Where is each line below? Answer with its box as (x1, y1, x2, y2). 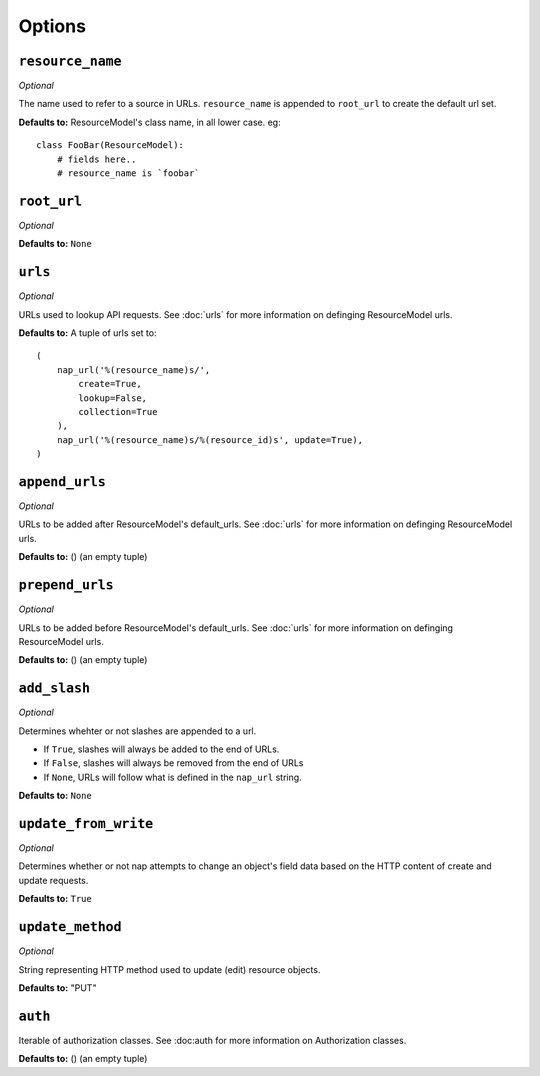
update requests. (18, 874, 89, 886)
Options (18, 15, 87, 37)
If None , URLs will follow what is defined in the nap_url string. (43, 771, 302, 783)
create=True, (78, 378, 142, 390)
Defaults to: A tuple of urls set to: (18, 327, 157, 339)
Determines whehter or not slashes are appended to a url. (18, 725, 257, 737)
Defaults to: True (18, 893, 92, 905)
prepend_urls (18, 577, 114, 594)
